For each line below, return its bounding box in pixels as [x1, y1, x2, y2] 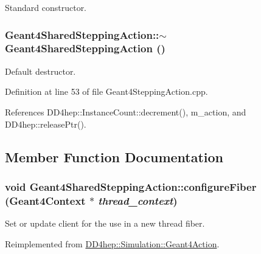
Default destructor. [5, 64, 76, 77]
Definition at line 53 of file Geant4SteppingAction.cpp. [5, 85, 208, 98]
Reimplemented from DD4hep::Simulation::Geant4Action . [5, 237, 220, 250]
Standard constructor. [5, 1, 87, 13]
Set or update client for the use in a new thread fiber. [5, 217, 205, 230]
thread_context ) [98, 193, 178, 208]
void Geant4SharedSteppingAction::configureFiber [5, 179, 257, 194]
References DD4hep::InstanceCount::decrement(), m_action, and [5, 105, 246, 118]
